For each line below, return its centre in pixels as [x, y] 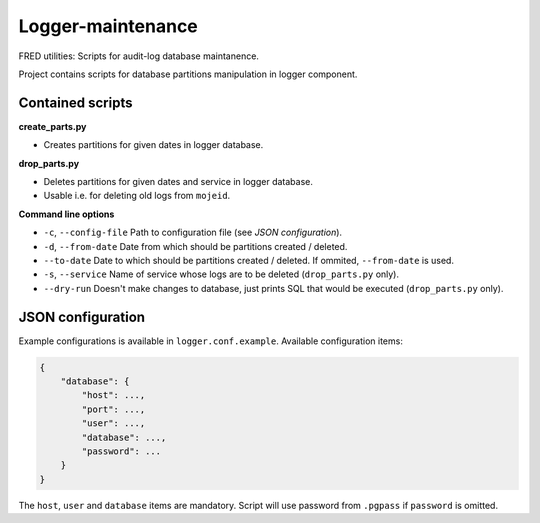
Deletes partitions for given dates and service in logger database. [178, 182]
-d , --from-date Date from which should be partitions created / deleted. [195, 246]
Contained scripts [75, 102]
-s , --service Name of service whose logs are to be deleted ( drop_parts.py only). [221, 274]
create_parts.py [52, 126]
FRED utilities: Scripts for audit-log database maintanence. [139, 56]
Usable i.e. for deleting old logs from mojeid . [137, 196]
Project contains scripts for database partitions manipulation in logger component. [188, 74]
